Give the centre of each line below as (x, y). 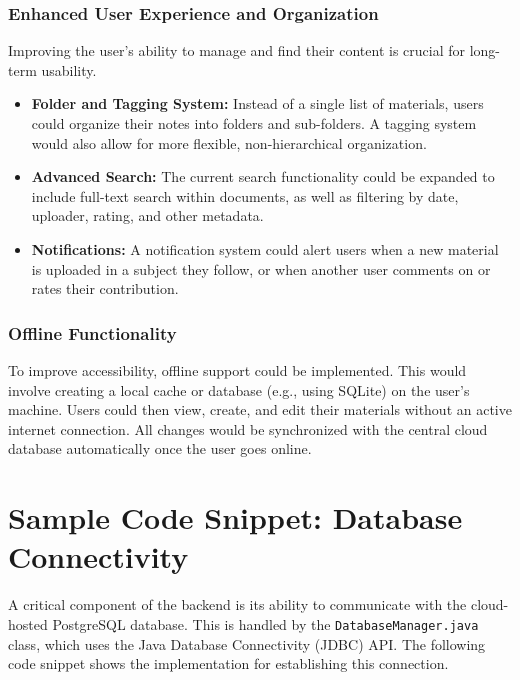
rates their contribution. (105, 288)
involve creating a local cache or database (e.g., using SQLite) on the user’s (239, 389)
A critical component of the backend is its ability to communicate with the (237, 604)
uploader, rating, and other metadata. (147, 215)
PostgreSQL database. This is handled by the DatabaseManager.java (265, 623)
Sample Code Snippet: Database (235, 517)
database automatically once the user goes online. (160, 448)
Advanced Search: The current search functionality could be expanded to (263, 176)
